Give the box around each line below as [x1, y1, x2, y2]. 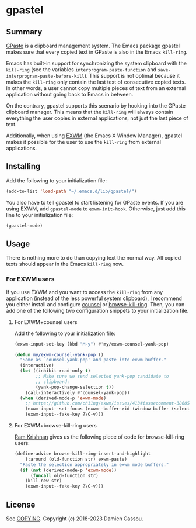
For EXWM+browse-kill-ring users [14, 422, 97, 429]
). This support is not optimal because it [84, 73, 180, 79]
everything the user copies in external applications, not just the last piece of [6, 115, 188, 122]
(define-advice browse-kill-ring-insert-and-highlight [14, 451, 151, 457]
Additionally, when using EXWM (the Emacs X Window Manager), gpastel [6, 132, 183, 139]
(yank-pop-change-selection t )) [36, 384, 114, 390]
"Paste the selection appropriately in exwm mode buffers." [20, 461, 169, 468]
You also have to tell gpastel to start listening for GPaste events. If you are [6, 199, 184, 206]
